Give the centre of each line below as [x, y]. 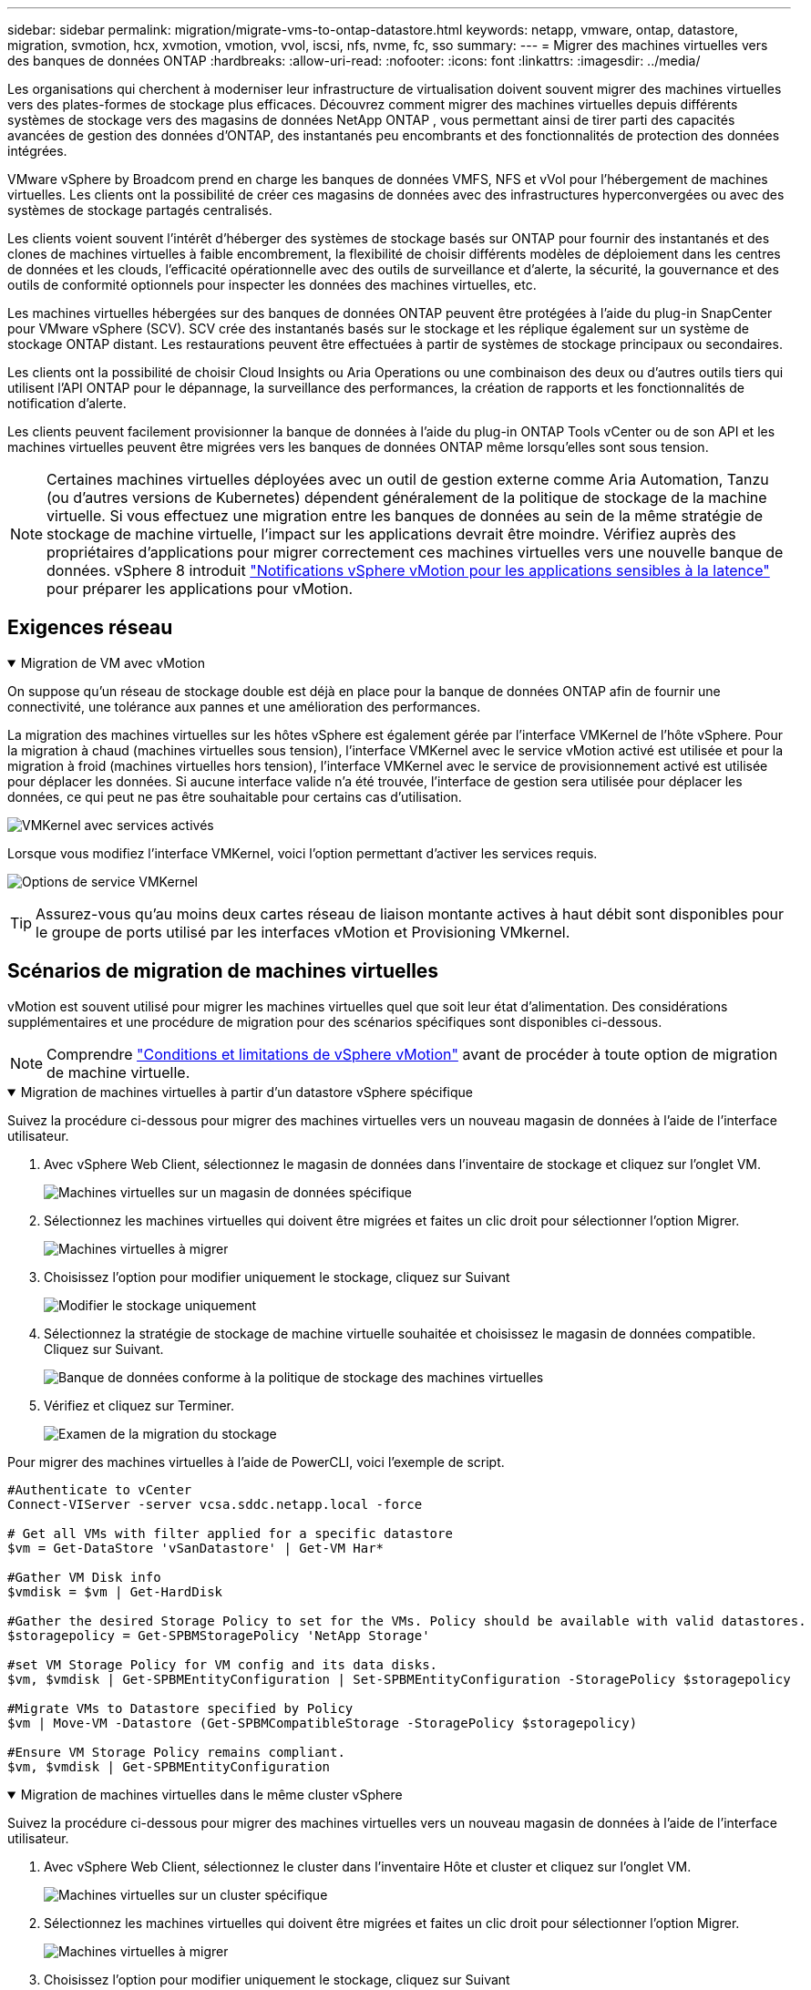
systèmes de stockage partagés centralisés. [140, 210]
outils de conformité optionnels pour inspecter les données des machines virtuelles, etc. [272, 285]
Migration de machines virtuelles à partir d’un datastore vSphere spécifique [247, 1092]
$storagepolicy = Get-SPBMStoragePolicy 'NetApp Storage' [219, 1635]
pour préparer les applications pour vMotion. [200, 589]
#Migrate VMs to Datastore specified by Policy [180, 1708]
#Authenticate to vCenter [100, 1489]
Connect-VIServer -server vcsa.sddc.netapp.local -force [215, 1504]
